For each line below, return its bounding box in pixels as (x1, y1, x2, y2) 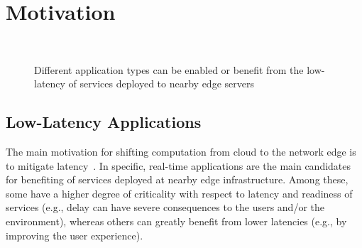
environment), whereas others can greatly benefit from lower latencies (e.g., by (6, 214, 347, 229)
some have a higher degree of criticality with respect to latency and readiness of (6, 185, 353, 200)
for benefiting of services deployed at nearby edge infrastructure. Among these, (6, 172, 349, 187)
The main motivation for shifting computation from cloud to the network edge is (6, 144, 356, 159)
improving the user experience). (6, 227, 143, 242)
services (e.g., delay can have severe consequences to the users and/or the (6, 200, 324, 215)
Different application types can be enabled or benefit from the (34, 62, 304, 77)
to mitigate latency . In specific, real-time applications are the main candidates (6, 158, 351, 173)
